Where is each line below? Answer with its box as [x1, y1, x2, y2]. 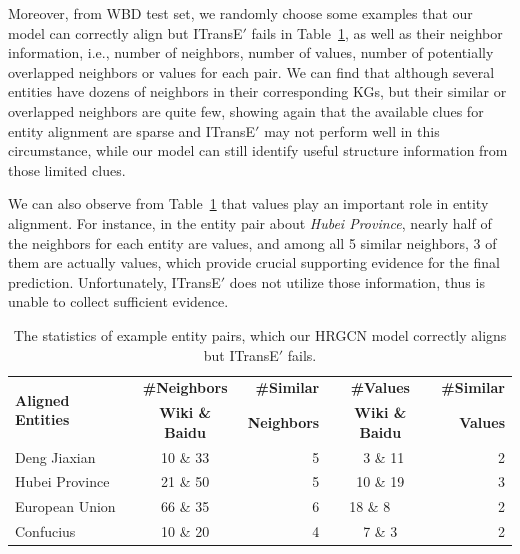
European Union [15, 496, 116, 517]
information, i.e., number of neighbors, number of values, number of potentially [8, 42, 494, 63]
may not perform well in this [264, 120, 440, 141]
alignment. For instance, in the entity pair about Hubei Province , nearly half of [8, 212, 492, 233]
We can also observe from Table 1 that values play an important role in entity [8, 193, 489, 214]
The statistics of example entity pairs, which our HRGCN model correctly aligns [13, 324, 507, 345]
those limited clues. [8, 159, 126, 180]
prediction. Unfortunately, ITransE [8, 271, 221, 292]
